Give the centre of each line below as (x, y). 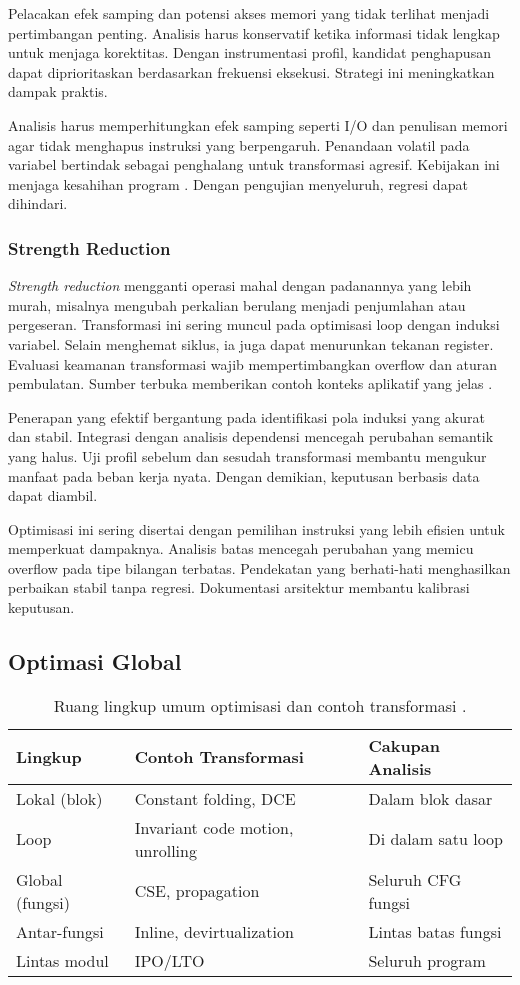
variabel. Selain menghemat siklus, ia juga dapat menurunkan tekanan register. (251, 343)
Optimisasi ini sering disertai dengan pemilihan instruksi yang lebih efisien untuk (256, 528)
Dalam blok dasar (430, 798)
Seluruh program (427, 960)
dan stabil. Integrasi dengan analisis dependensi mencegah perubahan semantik (251, 436)
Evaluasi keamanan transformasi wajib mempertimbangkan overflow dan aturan (253, 363)
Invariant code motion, (214, 827)
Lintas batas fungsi (435, 931)
